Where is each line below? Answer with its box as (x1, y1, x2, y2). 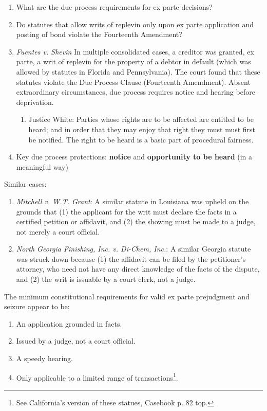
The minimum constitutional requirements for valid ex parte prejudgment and (4, 291, 250, 301)
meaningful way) (16, 161, 68, 172)
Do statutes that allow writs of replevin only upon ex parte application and (16, 19, 254, 29)
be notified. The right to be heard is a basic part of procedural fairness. (28, 134, 254, 145)
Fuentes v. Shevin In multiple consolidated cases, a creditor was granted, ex (16, 46, 254, 57)
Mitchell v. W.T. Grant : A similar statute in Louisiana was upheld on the (16, 195, 249, 206)
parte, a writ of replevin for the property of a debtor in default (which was (16, 56, 251, 67)
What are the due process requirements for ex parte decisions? (16, 2, 213, 12)
